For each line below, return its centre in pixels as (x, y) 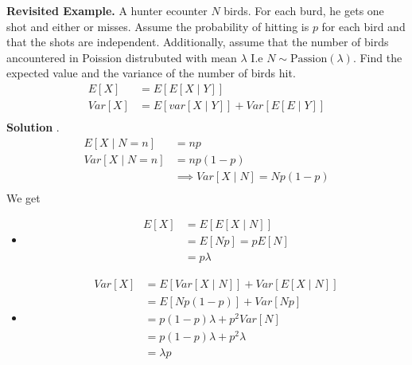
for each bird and (363, 26)
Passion (309, 59)
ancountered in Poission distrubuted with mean (122, 57)
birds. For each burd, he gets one (304, 10)
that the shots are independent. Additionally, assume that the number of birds (198, 42)
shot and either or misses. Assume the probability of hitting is (158, 26)
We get (23, 197)
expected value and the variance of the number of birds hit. (151, 73)
